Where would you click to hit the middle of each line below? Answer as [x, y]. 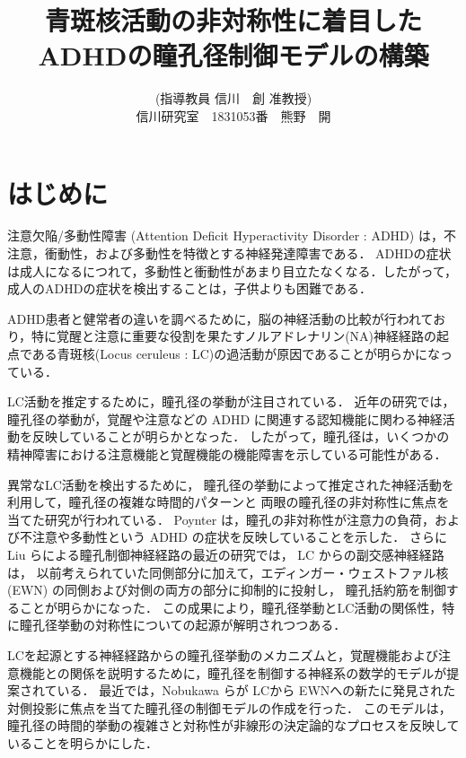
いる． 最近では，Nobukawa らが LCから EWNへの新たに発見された [256, 690]
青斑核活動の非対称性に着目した [233, 20]
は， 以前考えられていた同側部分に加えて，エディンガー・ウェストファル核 [228, 572]
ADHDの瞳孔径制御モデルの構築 [233, 55]
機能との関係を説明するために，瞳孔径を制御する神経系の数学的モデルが [233, 672]
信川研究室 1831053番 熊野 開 [233, 115]
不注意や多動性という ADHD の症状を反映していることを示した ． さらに [233, 537]
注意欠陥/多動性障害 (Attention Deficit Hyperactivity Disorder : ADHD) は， [225, 235]
